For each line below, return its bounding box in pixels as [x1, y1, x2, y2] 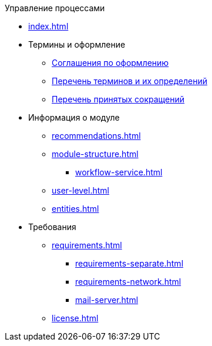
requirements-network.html [75, 277, 181, 287]
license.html [52, 313, 99, 323]
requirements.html [52, 240, 122, 250]
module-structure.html [52, 149, 139, 159]
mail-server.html [75, 295, 139, 305]
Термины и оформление [28, 39, 126, 49]
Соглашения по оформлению [52, 58, 169, 68]
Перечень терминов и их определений [52, 76, 207, 86]
